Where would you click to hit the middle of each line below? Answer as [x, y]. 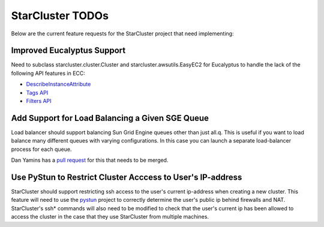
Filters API [39, 101]
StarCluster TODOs [60, 16]
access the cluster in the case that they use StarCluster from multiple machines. [110, 217]
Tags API [37, 92]
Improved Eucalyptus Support [68, 51]
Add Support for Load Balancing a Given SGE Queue [110, 118]
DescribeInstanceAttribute [58, 84]
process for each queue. [41, 149]
